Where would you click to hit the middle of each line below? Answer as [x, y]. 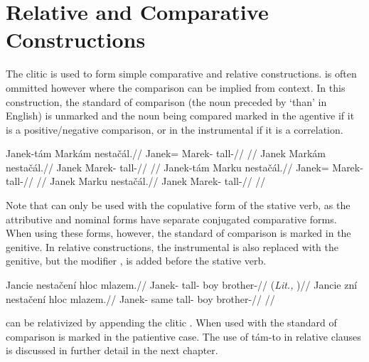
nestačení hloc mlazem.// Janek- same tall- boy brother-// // [140, 298]
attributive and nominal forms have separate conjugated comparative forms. [171, 219]
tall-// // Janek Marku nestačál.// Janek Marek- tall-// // [136, 181]
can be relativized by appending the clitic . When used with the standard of [171, 323]
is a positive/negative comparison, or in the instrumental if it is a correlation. [175, 129]
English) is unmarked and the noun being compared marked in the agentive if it [180, 116]
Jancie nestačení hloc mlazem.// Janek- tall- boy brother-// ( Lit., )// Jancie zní [182, 285]
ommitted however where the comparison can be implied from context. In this [176, 87]
